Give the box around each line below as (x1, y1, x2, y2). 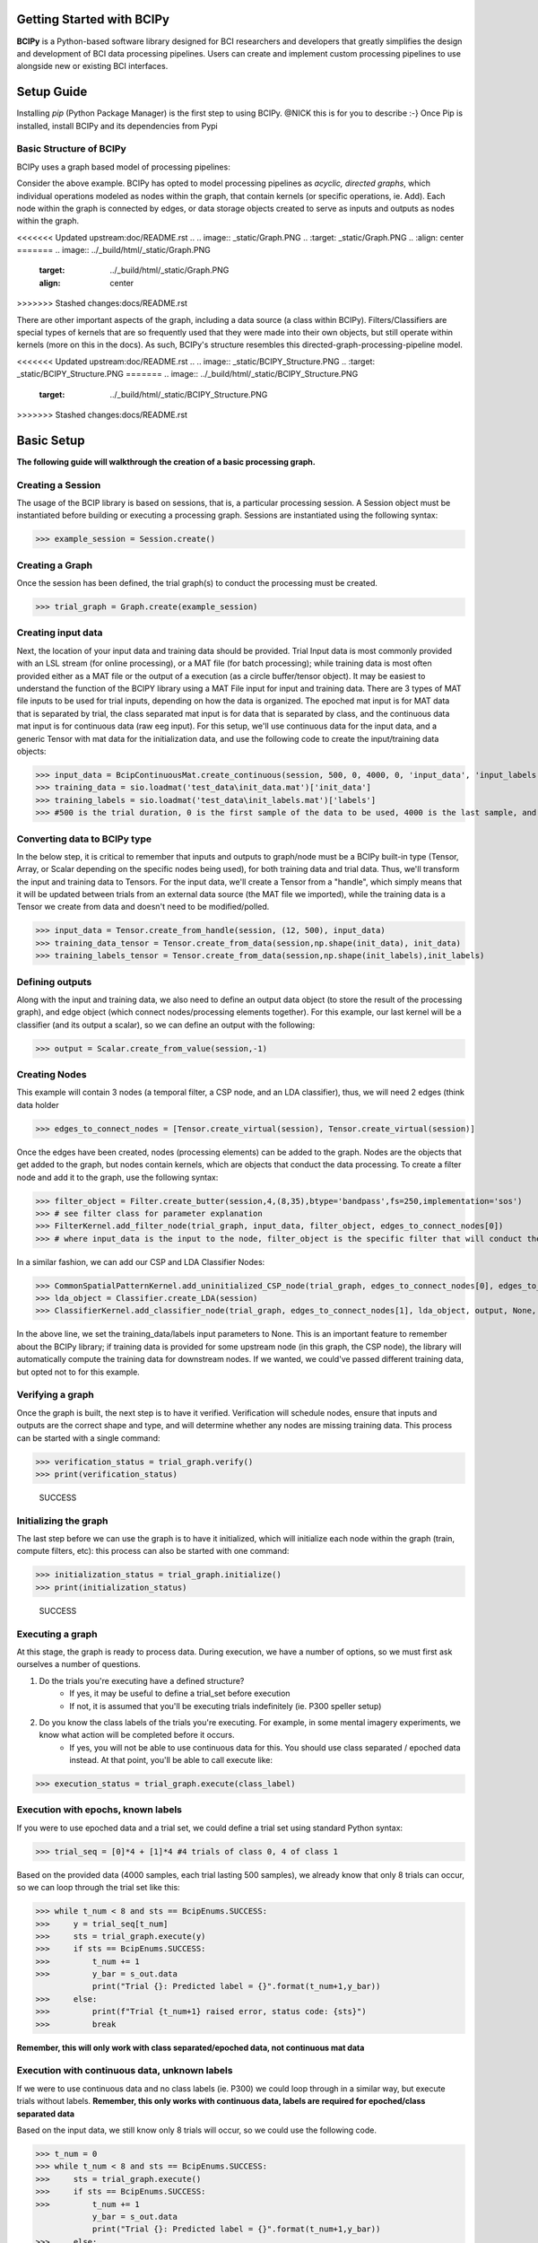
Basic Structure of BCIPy (16, 143, 127, 155)
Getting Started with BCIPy (16, 12, 170, 27)
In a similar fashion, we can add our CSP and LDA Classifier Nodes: (16, 1256, 265, 1267)
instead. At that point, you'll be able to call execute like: (69, 1755, 273, 1766)
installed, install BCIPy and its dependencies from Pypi (16, 120, 219, 131)
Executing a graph (16, 1628, 98, 1640)
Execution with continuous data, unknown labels (16, 2064, 233, 2077)
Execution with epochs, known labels (16, 1803, 183, 1816)
